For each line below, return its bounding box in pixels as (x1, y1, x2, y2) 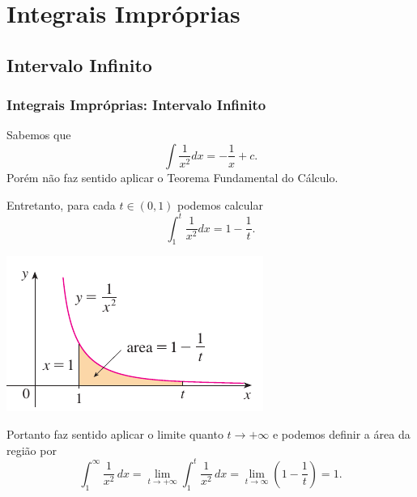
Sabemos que (6, 126, 71, 143)
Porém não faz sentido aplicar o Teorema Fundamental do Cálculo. (6, 168, 338, 185)
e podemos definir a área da (272, 426, 411, 443)
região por (6, 441, 57, 458)
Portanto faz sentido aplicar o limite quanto (6, 426, 223, 443)
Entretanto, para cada (6, 196, 116, 213)
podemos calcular (177, 196, 263, 213)
